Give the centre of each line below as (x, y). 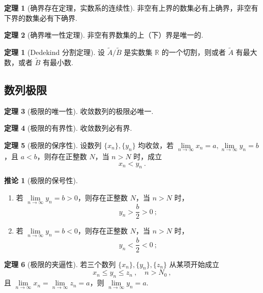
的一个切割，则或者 (194, 52)
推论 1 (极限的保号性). (41, 180)
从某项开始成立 (194, 264)
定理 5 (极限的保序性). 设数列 (53, 145)
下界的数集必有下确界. (41, 18)
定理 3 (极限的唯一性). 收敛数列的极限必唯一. (79, 111)
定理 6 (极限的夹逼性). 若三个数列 (60, 264)
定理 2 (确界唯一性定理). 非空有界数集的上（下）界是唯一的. (104, 35)
